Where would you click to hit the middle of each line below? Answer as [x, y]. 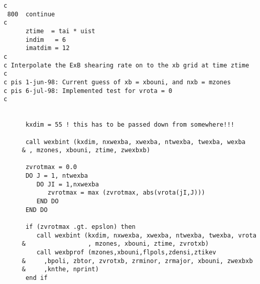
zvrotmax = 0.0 [51, 167]
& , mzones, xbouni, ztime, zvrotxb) [115, 244]
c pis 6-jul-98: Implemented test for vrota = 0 [88, 91]
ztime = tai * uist [60, 31]
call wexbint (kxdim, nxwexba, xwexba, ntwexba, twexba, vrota [146, 235]
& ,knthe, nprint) [60, 269]
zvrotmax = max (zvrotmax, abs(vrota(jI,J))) [126, 193]
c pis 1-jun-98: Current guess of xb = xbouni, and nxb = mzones [117, 82]
